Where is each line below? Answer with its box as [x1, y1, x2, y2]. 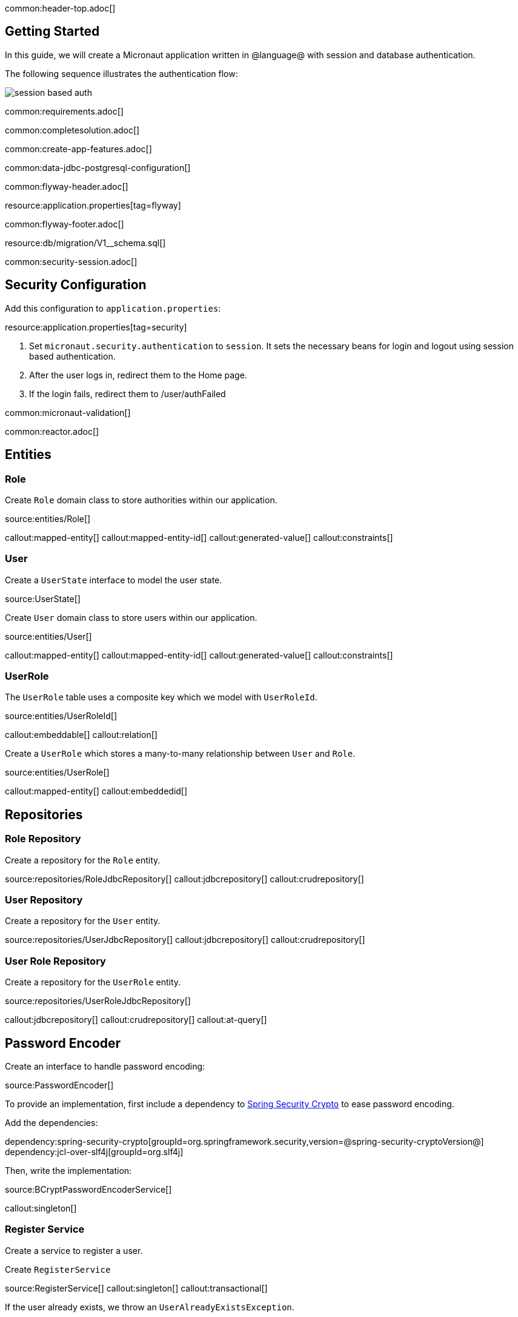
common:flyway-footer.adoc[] [5, 218, 124, 229]
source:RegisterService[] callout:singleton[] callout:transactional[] [5, 1282, 268, 1293]
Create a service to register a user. [5, 1245, 143, 1256]
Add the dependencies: [5, 1117, 98, 1128]
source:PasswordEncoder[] [5, 1079, 114, 1090]
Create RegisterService [5, 1264, 111, 1275]
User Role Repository [5, 954, 106, 967]
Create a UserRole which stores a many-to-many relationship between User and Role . [5, 748, 356, 759]
